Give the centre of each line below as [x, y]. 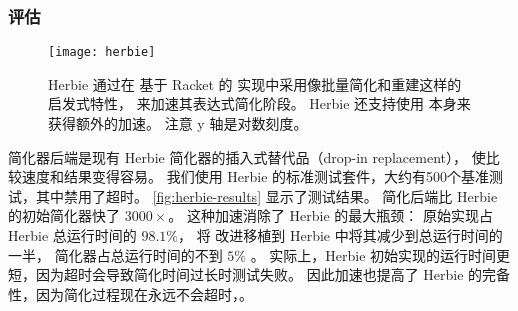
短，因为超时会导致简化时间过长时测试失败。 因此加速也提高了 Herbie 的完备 [259, 274]
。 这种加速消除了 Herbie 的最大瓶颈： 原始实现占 [330, 215]
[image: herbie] [102, 52]
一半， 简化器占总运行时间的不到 [115, 254]
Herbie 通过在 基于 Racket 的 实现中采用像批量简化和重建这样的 [255, 83]
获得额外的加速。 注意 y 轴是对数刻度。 [178, 123]
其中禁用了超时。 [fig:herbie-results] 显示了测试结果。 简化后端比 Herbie [266, 195]
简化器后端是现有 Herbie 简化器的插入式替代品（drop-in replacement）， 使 [247, 156]
